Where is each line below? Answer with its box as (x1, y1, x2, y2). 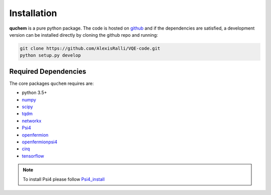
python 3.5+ (22, 89, 47, 95)
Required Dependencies (9, 67, 86, 75)
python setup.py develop (20, 53, 81, 58)
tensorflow (22, 153, 45, 159)
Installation (9, 8, 57, 19)
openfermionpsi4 (22, 139, 58, 145)
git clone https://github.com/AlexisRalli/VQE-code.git (20, 45, 161, 51)
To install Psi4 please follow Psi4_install (23, 176, 105, 182)
